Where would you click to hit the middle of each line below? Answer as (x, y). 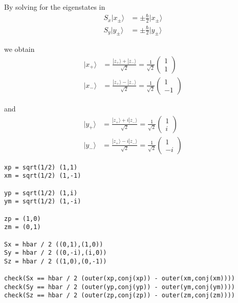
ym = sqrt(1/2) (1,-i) (43, 202)
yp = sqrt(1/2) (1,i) (41, 193)
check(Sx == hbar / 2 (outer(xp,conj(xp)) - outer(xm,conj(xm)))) (120, 279)
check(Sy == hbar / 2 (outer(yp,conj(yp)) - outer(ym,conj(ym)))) (120, 287)
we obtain (19, 49)
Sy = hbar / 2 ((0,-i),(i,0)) (56, 253)
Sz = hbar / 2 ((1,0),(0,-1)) (56, 261)
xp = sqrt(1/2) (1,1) (41, 167)
